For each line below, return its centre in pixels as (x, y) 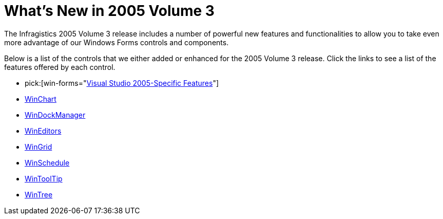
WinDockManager (55, 115)
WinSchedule (47, 162)
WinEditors (43, 131)
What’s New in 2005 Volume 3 (109, 11)
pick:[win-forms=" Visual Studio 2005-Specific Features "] (122, 83)
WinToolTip (44, 178)
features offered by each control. (60, 67)
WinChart (41, 99)
